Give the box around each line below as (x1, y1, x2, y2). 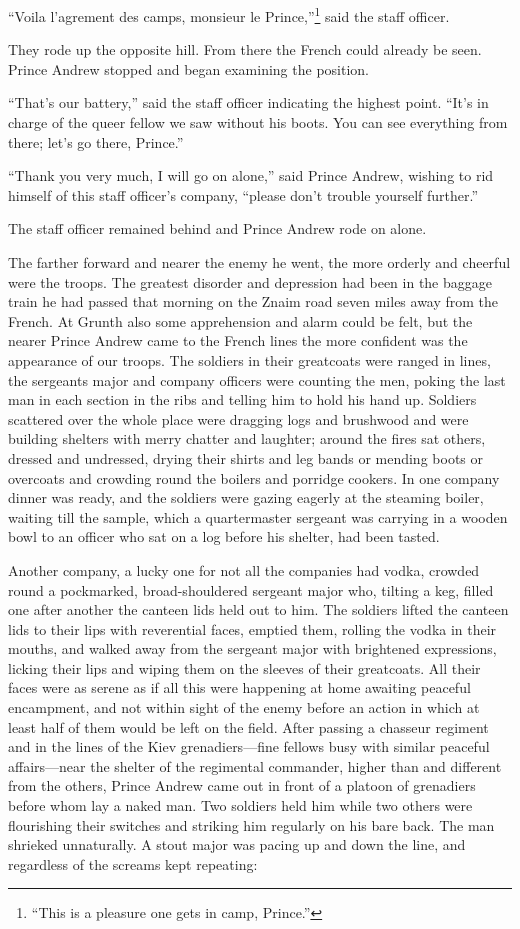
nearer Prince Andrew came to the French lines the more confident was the (8, 330, 468, 351)
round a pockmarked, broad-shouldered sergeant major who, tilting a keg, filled (8, 579, 494, 600)
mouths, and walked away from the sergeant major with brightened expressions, (8, 638, 497, 659)
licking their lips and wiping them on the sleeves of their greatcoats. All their (8, 657, 481, 678)
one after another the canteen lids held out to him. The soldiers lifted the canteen (8, 599, 509, 620)
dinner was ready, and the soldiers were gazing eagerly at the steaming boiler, (8, 487, 484, 508)
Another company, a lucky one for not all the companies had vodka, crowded (8, 559, 480, 580)
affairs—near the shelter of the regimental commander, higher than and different (8, 755, 502, 776)
